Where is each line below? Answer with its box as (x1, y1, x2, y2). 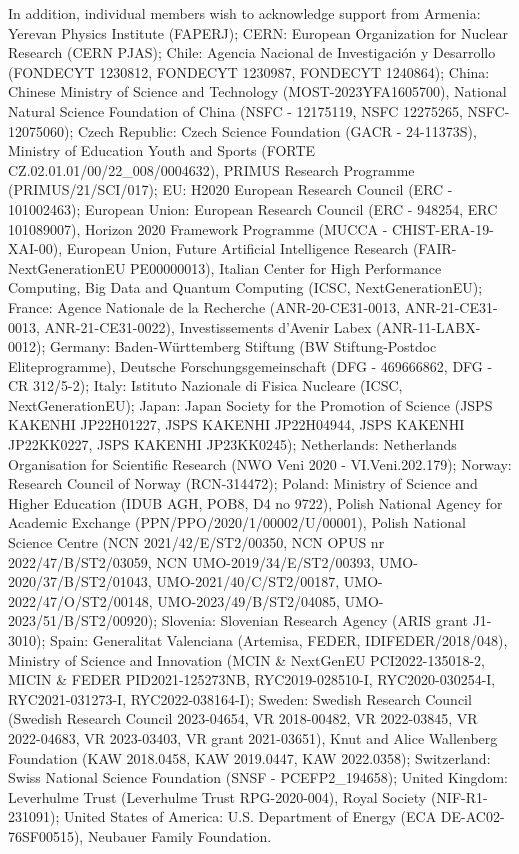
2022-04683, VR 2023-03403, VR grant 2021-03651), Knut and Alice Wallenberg (8, 727, 498, 748)
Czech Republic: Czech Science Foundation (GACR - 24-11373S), (77, 120, 477, 141)
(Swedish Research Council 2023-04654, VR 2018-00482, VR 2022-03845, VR (8, 708, 478, 729)
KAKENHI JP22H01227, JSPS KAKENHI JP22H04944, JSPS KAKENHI (8, 414, 465, 435)
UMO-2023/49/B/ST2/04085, (157, 590, 340, 611)
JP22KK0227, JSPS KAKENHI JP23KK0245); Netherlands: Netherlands (8, 434, 457, 455)
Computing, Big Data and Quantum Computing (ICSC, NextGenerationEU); (8, 277, 483, 298)
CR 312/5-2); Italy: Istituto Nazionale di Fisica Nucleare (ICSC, (8, 375, 403, 396)
